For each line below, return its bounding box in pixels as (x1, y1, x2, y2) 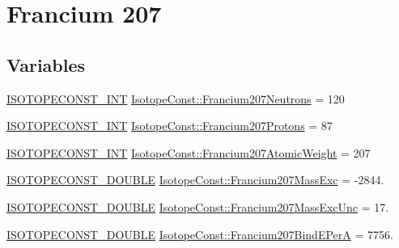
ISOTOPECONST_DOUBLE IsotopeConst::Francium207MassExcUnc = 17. (6, 198, 389, 215)
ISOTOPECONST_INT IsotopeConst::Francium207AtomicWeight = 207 (6, 144, 371, 161)
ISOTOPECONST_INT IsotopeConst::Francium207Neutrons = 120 (6, 90, 345, 107)
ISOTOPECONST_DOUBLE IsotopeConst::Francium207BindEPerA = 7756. (6, 225, 393, 242)
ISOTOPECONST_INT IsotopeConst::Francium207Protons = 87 (6, 117, 333, 134)
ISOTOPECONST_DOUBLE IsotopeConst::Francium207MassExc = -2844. (6, 171, 384, 188)
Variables (6, 52, 86, 77)
